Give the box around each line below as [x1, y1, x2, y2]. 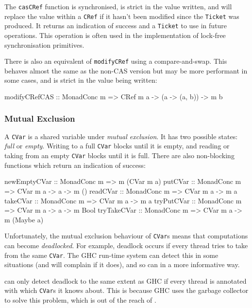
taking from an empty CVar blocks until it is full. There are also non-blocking [4, 150, 235, 161]
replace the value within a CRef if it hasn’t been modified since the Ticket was [4, 11, 239, 21]
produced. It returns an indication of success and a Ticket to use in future [4, 20, 227, 31]
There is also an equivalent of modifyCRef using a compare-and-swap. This [4, 56, 227, 66]
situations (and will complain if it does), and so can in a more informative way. [4, 259, 240, 270]
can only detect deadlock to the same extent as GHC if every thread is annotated [4, 275, 247, 286]
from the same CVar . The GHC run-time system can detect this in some [4, 250, 218, 260]
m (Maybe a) [4, 214, 44, 224]
